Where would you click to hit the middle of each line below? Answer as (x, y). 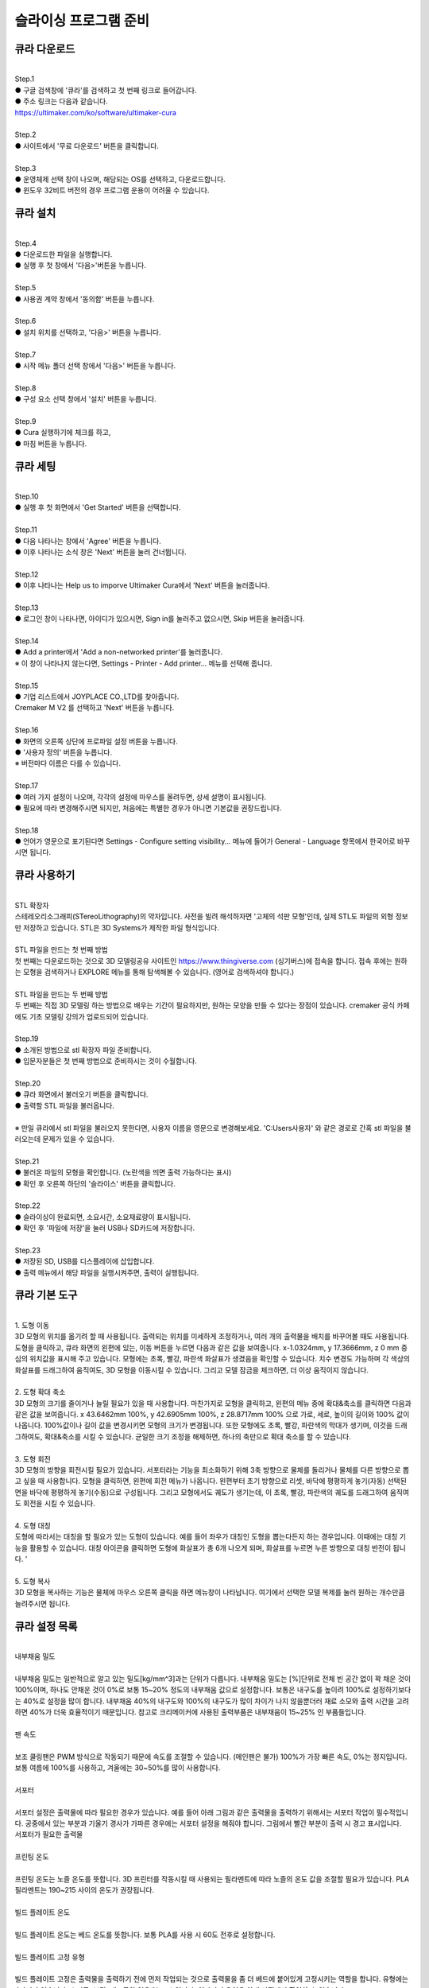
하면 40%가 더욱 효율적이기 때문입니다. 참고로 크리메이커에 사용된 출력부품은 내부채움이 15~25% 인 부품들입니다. (191, 1712)
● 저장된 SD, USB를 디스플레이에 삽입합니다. (85, 1261)
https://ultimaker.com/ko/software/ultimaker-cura (95, 112)
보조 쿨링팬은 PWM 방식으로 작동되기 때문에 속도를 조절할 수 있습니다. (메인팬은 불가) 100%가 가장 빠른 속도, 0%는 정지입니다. (211, 1757)
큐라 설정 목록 (46, 1626)
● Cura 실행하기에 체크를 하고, (63, 433)
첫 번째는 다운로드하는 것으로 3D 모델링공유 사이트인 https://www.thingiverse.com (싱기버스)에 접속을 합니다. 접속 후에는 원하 (211, 961)
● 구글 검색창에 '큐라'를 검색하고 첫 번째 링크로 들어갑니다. (106, 90)
